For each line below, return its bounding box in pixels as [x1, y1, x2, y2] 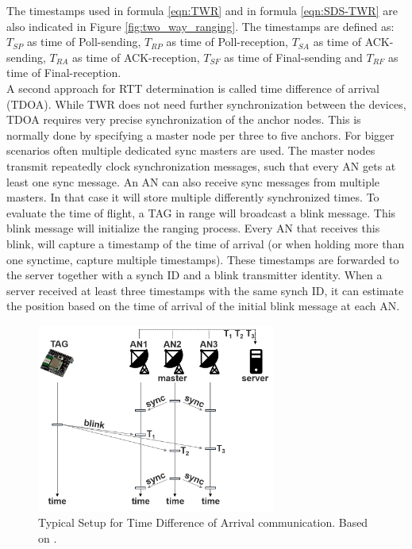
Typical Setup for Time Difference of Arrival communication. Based [38, 514, 368, 531]
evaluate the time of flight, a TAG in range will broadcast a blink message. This [6, 204, 396, 221]
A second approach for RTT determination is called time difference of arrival [6, 79, 379, 96]
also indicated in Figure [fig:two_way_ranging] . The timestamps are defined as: [6, 17, 395, 34]
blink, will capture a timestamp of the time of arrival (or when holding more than [6, 235, 405, 251]
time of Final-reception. [6, 64, 121, 81]
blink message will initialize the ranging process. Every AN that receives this [6, 220, 380, 236]
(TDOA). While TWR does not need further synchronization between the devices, [6, 95, 406, 112]
